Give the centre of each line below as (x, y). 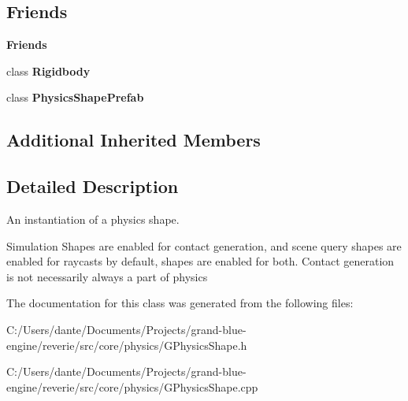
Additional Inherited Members (134, 140)
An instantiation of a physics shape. (93, 219)
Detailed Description (93, 186)
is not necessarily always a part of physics (107, 276)
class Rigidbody (48, 71)
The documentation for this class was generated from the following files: (180, 303)
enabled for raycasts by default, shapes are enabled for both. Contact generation (200, 261)
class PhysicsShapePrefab (75, 97)
